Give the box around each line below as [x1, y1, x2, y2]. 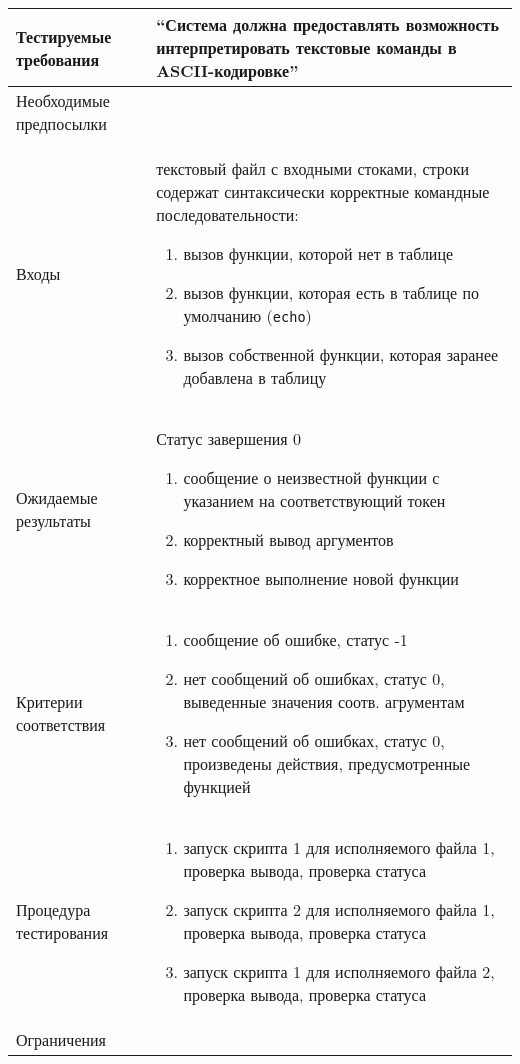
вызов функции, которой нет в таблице [183, 242, 454, 265]
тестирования [16, 921, 109, 944]
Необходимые [16, 89, 110, 112]
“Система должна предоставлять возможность [156, 13, 499, 36]
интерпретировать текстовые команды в [156, 36, 457, 59]
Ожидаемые [16, 485, 98, 509]
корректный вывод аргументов [183, 528, 394, 551]
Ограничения [16, 1028, 106, 1051]
